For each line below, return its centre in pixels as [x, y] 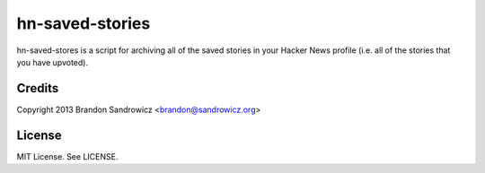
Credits [38, 88]
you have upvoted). [53, 62]
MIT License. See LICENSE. [67, 156]
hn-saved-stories [84, 23]
